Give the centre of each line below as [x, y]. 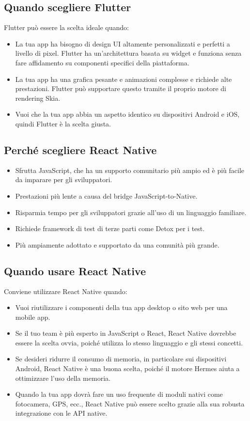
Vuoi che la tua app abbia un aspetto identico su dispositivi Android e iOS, [127, 114]
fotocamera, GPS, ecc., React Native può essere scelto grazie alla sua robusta [130, 403]
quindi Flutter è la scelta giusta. [63, 123]
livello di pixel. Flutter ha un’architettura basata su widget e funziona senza [128, 53]
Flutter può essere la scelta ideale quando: [66, 27]
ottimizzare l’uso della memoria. [63, 378]
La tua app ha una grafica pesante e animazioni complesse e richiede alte [124, 79]
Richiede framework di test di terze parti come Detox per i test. [110, 228]
